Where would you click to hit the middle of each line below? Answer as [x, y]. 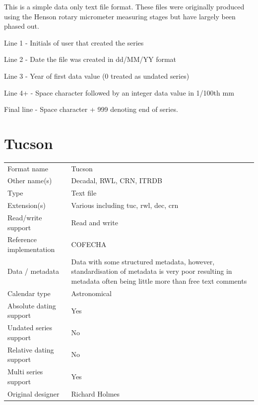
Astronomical [91, 293]
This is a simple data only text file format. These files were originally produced [124, 6]
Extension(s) [27, 205]
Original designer [33, 393]
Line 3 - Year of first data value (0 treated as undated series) [97, 76]
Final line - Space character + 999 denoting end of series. [91, 109]
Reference [22, 239]
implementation [31, 249]
